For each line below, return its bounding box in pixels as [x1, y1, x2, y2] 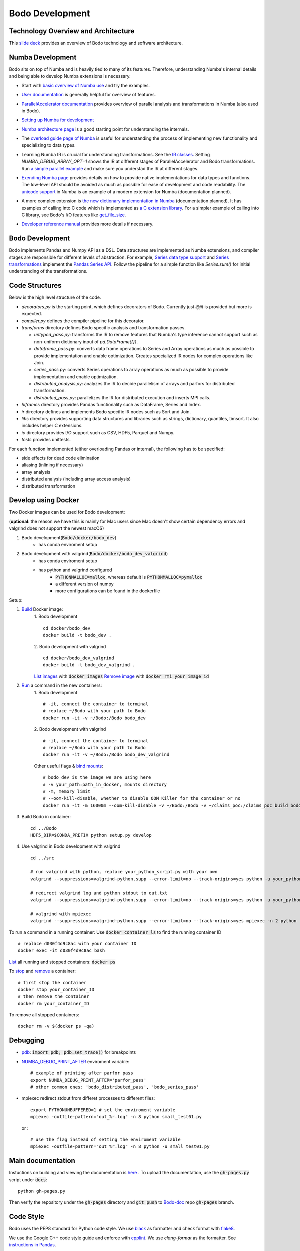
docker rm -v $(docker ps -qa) [18, 1023, 95, 1029]
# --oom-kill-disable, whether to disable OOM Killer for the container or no [43, 796, 241, 801]
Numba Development [9, 53, 77, 61]
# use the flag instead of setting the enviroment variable [30, 1136, 181, 1142]
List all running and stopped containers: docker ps [9, 959, 116, 965]
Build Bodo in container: [21, 814, 71, 820]
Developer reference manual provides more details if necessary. [21, 221, 154, 227]
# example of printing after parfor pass [30, 1070, 133, 1076]
